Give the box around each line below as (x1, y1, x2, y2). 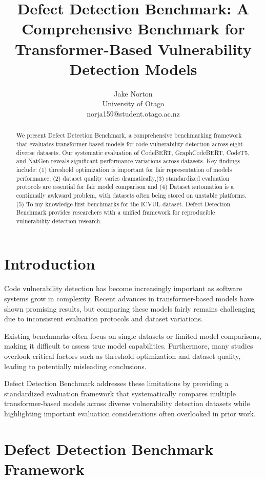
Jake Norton (114, 88, 153, 99)
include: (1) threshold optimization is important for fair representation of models (16, 165, 232, 174)
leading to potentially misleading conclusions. (4, 360, 147, 371)
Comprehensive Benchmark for (22, 18, 245, 39)
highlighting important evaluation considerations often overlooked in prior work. (4, 408, 256, 418)
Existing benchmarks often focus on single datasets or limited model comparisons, (4, 330, 261, 341)
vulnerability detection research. (16, 216, 102, 225)
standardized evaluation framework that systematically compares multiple (4, 388, 236, 398)
